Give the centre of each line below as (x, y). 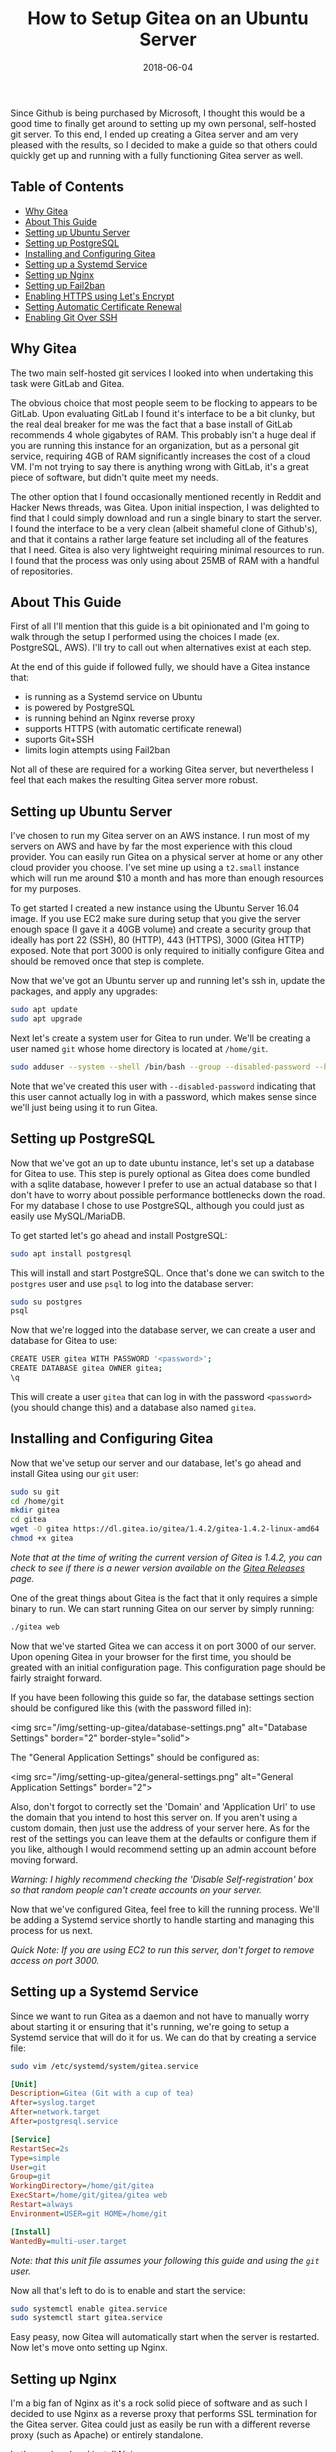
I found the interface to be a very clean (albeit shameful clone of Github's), (164, 528)
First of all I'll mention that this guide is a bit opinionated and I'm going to (160, 626)
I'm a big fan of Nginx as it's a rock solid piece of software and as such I (159, 2403)
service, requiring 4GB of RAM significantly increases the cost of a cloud (160, 456)
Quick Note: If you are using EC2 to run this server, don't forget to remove (162, 1949)
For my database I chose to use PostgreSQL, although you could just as (157, 1205)
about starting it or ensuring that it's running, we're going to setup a (150, 2026)
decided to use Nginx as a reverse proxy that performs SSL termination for (164, 2414)
